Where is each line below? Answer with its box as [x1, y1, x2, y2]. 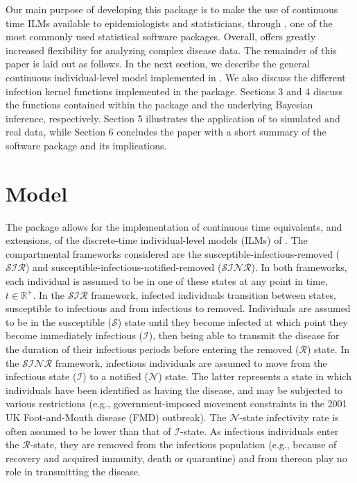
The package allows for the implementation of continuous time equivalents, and [6, 219, 342, 234]
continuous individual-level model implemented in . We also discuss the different [6, 69, 346, 84]
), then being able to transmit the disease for [148, 328, 340, 343]
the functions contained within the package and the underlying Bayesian [6, 97, 313, 112]
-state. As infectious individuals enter [180, 423, 339, 438]
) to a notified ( [82, 369, 149, 384]
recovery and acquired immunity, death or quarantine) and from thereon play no [6, 450, 347, 465]
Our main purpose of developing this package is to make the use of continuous [6, 2, 338, 16]
